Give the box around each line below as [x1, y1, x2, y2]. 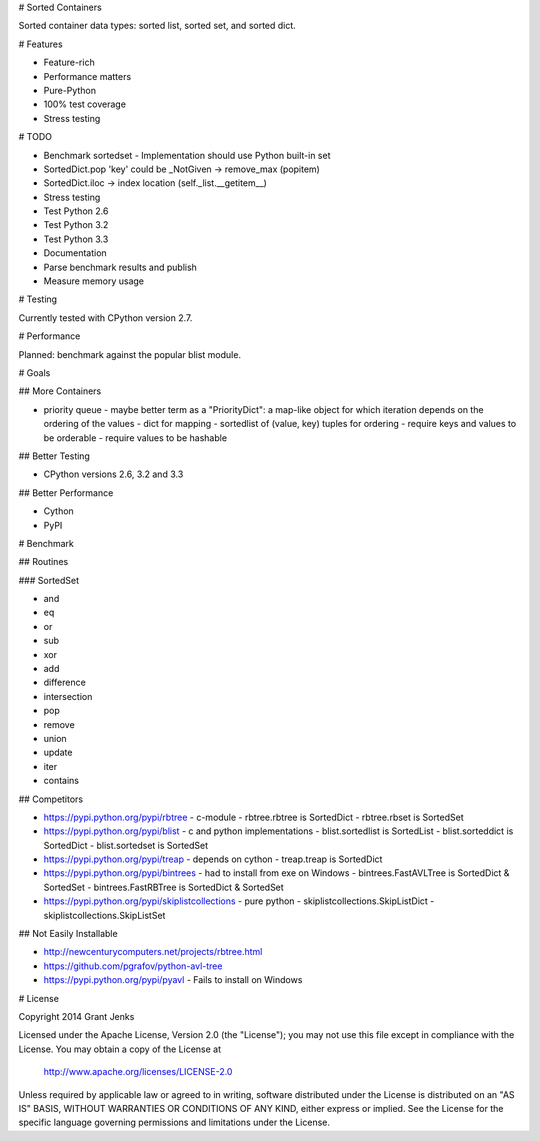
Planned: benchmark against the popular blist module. [18, 348, 242, 360]
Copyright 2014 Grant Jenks [18, 1011, 135, 1022]
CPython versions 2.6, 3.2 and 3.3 [43, 468, 184, 480]
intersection [43, 690, 93, 702]
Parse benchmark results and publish [43, 261, 197, 273]
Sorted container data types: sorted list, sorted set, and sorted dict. [18, 20, 297, 32]
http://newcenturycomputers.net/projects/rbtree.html [43, 946, 263, 958]
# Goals [18, 366, 51, 379]
